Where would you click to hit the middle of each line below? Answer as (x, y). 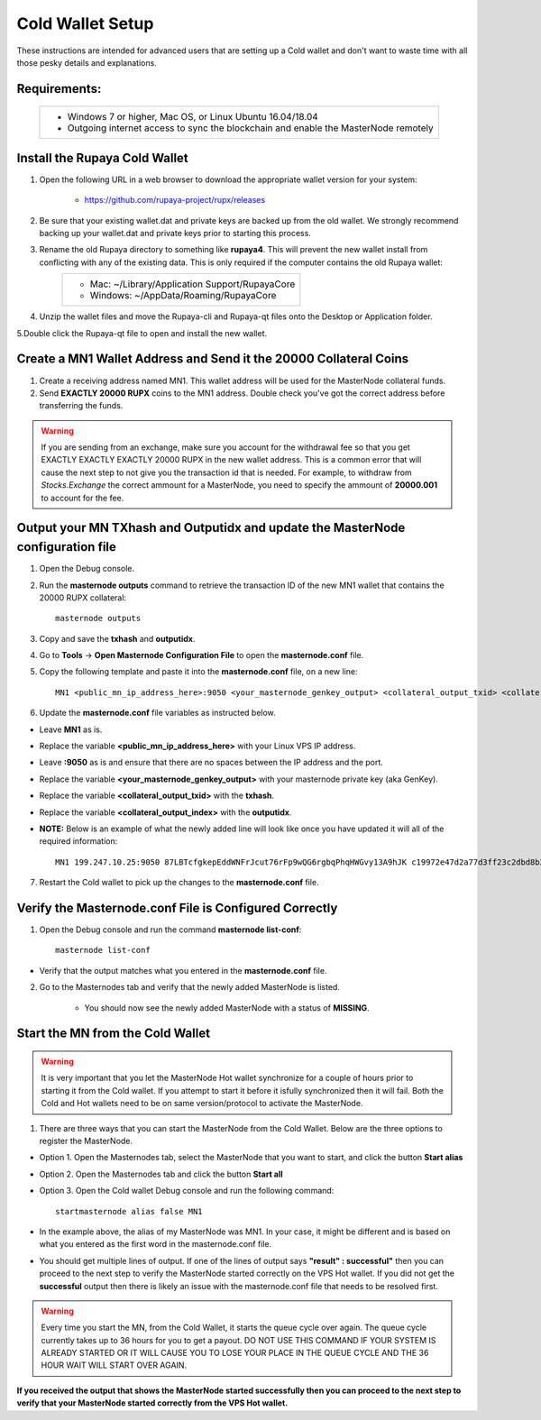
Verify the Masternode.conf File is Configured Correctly (177, 907)
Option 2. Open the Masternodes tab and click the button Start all (161, 1174)
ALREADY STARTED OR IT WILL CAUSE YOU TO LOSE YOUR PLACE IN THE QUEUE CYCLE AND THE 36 (235, 1353)
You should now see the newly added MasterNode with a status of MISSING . (227, 1008)
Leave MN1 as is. (71, 729)
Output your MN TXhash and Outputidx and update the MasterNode (211, 528)
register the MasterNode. (86, 1141)
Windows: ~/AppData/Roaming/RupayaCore (183, 296)
